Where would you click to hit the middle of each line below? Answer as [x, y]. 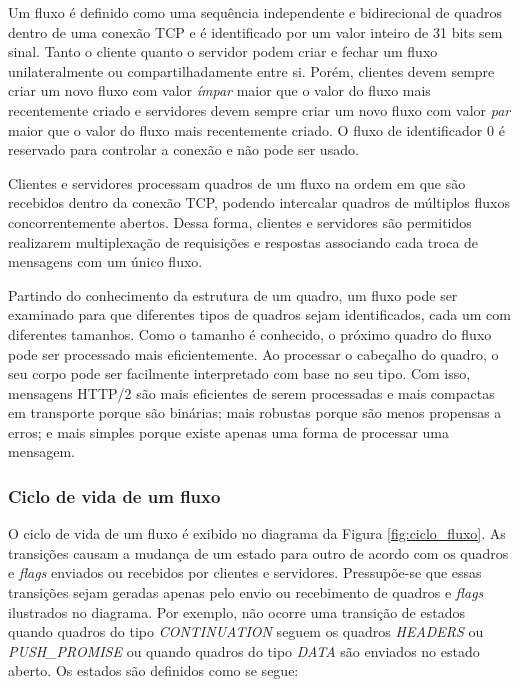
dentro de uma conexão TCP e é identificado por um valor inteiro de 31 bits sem [255, 31]
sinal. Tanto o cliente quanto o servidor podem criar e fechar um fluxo [223, 51]
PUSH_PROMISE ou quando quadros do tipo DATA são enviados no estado [244, 650]
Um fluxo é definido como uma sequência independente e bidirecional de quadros [255, 12]
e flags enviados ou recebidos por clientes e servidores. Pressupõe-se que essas [245, 572]
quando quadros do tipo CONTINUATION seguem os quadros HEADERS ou [246, 631]
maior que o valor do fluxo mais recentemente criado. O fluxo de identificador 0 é [256, 129]
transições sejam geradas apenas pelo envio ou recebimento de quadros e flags [246, 592]
